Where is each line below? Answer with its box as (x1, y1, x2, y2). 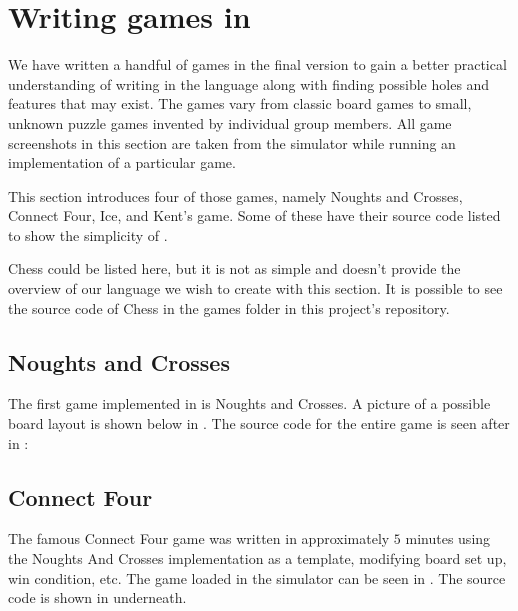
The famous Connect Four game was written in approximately (8, 528, 390, 549)
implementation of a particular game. (8, 152, 236, 173)
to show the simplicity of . (8, 224, 168, 245)
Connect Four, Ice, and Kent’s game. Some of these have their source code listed (8, 205, 501, 226)
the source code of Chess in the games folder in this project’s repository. (8, 297, 450, 318)
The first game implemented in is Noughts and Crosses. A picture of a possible (8, 393, 491, 414)
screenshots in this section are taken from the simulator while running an (8, 132, 456, 153)
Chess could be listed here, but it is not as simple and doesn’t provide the (8, 258, 461, 279)
